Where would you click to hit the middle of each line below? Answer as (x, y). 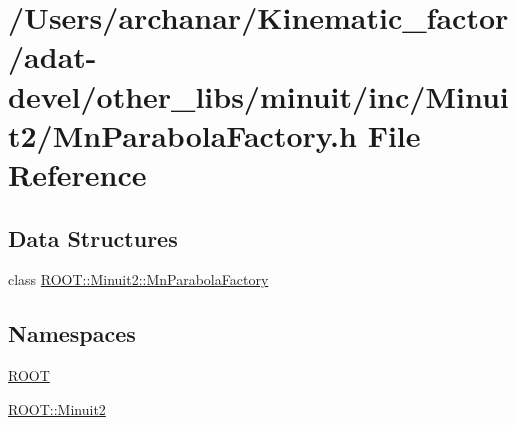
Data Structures (93, 237)
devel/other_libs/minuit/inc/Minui (258, 95)
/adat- (52, 56)
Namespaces (72, 333)
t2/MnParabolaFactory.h (182, 134)
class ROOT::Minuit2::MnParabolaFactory (138, 279)
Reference (77, 173)
